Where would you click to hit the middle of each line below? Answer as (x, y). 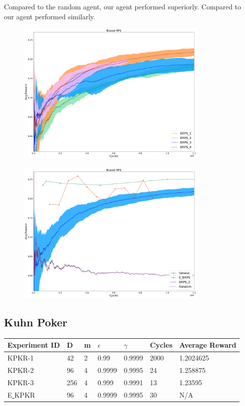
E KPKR (21, 394)
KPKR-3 (21, 382)
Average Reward (208, 345)
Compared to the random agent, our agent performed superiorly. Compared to (122, 6)
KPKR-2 (21, 370)
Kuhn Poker (36, 322)
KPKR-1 (21, 358)
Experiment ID (34, 345)
